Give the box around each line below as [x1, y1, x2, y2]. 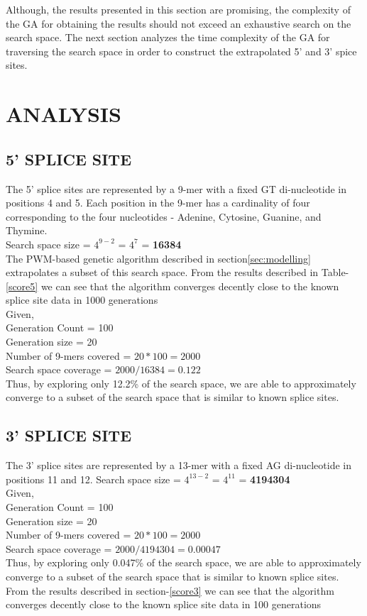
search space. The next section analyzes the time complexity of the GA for [6, 30, 330, 45]
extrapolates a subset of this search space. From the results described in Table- [6, 265, 349, 280]
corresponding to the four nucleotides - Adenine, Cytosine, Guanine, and [6, 209, 322, 224]
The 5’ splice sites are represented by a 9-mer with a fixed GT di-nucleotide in [6, 181, 347, 196]
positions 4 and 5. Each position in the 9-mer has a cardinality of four [6, 195, 310, 210]
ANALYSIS [6, 99, 121, 128]
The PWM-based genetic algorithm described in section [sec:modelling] [6, 251, 311, 265]
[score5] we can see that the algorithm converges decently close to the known [6, 278, 339, 293]
